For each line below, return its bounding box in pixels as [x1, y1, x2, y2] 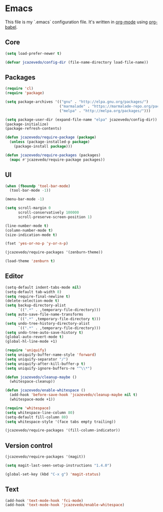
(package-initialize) [5, 122, 49, 127]
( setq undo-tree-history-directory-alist [5, 321, 90, 326]
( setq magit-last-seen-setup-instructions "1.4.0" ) [5, 463, 112, 468]
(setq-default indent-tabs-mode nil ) [5, 285, 81, 290]
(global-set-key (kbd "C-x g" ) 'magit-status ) [5, 472, 101, 477]
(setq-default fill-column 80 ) [5, 414, 68, 420]
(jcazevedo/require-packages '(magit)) [5, 454, 86, 459]
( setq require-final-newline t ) [5, 294, 70, 299]
